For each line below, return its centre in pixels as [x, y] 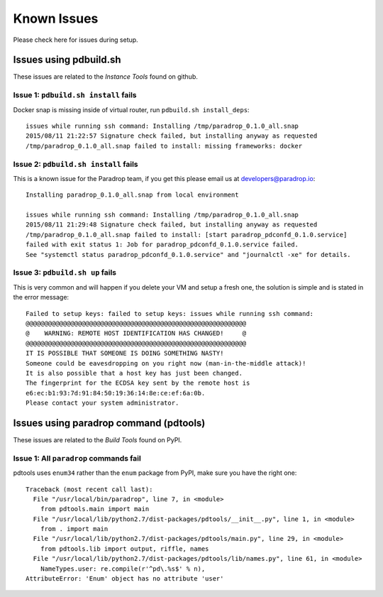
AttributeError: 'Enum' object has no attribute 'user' [125, 579]
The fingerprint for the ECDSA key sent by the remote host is [138, 383]
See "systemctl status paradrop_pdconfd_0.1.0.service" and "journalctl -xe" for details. [188, 254]
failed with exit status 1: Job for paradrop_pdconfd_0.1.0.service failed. [162, 245]
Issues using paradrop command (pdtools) [109, 423]
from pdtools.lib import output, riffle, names [124, 549]
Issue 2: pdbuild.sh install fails [76, 164]
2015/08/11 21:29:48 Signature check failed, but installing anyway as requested [172, 225]
